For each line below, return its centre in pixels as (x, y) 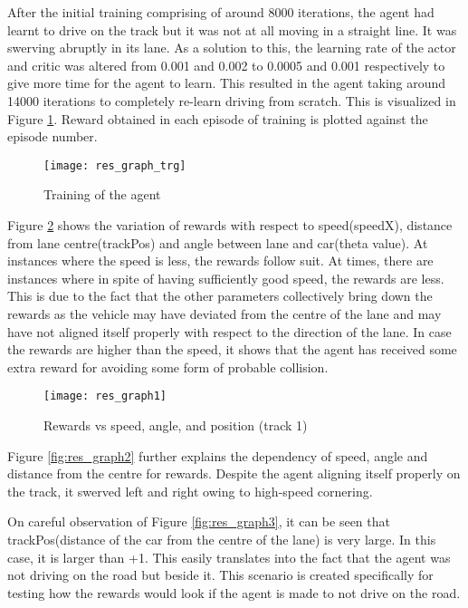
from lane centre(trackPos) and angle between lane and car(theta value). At (218, 242)
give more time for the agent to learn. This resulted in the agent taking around (227, 83)
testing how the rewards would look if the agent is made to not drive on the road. (234, 592)
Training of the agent (102, 194)
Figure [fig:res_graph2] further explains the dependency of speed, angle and (218, 455)
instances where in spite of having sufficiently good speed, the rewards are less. (226, 278)
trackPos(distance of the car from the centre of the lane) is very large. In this (222, 539)
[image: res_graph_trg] (115, 165)
